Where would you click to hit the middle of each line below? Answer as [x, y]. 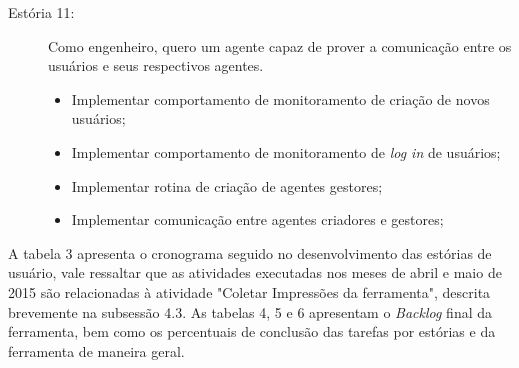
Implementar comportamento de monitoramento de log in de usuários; [286, 151]
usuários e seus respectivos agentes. [156, 65]
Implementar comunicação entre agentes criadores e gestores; [257, 219]
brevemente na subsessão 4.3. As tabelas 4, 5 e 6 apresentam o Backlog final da [250, 311]
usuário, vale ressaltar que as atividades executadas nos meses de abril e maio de [255, 272]
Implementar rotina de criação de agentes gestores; [227, 185]
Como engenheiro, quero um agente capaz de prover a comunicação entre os [280, 45]
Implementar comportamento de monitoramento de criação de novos [280, 98]
